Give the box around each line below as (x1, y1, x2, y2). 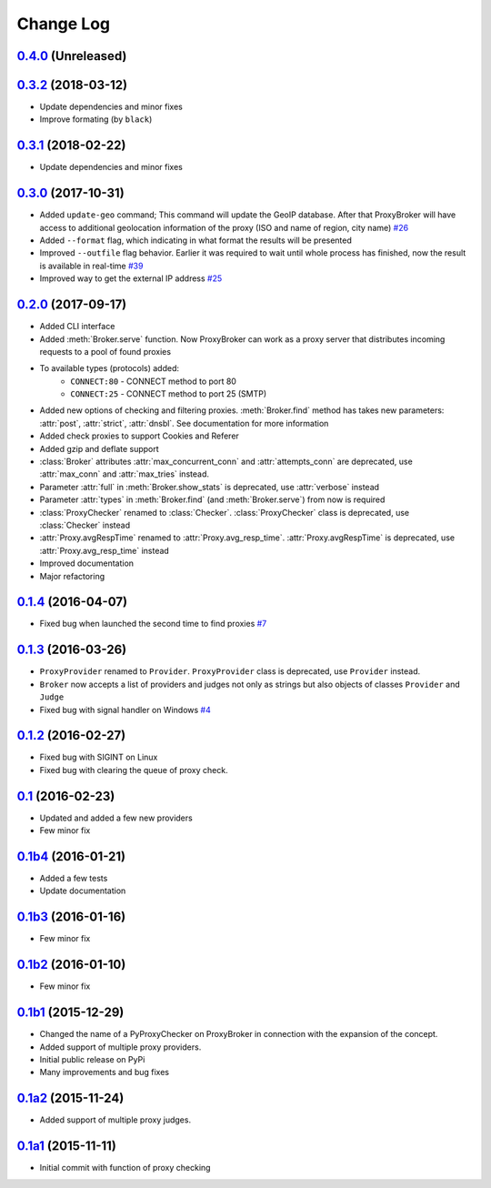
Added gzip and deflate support (39, 443, 159, 454)
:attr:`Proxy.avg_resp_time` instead (39, 545, 170, 556)
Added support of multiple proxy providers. (39, 1042, 202, 1052)
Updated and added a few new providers (39, 812, 193, 823)
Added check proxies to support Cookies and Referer (39, 430, 240, 441)
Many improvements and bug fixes (39, 1067, 170, 1078)
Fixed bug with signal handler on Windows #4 (39, 704, 211, 715)
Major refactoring (39, 570, 105, 581)
